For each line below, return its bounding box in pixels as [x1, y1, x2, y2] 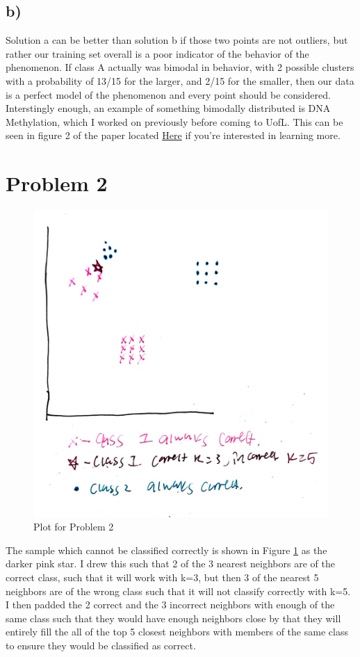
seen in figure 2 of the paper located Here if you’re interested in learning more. [6, 128, 341, 143]
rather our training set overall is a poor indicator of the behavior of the [6, 46, 309, 60]
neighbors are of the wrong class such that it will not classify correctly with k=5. [6, 583, 351, 598]
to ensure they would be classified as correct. [6, 638, 196, 652]
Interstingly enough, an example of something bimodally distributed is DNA [6, 101, 331, 115]
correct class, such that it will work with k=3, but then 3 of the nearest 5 [6, 569, 319, 584]
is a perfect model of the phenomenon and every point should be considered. [6, 87, 331, 102]
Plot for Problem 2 [33, 519, 114, 534]
